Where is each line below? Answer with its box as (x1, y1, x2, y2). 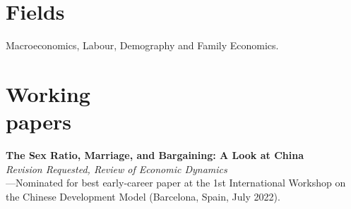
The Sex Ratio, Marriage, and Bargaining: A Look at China (6, 148, 304, 163)
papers (6, 107, 72, 136)
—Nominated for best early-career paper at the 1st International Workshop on (6, 175, 346, 190)
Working (6, 79, 90, 108)
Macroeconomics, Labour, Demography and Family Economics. (6, 38, 279, 53)
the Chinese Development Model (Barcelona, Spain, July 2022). (6, 189, 280, 203)
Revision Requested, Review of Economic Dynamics (6, 161, 227, 176)
